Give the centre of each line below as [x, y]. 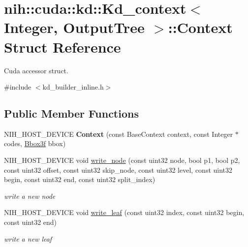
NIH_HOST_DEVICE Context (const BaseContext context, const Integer [119, 134]
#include [18, 87]
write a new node [30, 196]
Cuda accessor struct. [36, 70]
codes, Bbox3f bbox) [35, 143]
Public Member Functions [71, 113]
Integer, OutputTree [74, 27]
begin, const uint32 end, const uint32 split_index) [80, 179]
